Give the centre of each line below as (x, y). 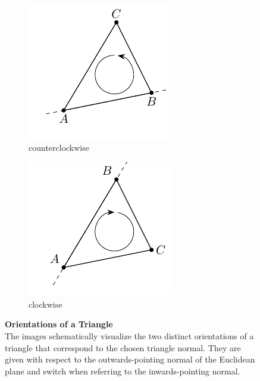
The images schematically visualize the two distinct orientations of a (129, 335)
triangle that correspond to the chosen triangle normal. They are (123, 347)
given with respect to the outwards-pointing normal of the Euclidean (130, 359)
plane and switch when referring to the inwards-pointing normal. (123, 371)
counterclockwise (59, 147)
